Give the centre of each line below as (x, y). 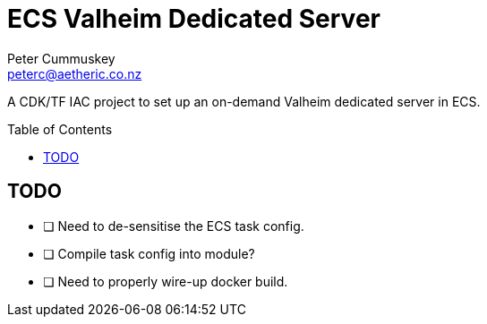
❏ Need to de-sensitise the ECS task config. (174, 226)
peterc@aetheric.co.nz (75, 73)
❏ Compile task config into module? (149, 253)
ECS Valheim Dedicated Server (194, 19)
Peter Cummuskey (61, 58)
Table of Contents (60, 129)
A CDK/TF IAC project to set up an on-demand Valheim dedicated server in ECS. (244, 101)
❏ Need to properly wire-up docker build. (166, 281)
